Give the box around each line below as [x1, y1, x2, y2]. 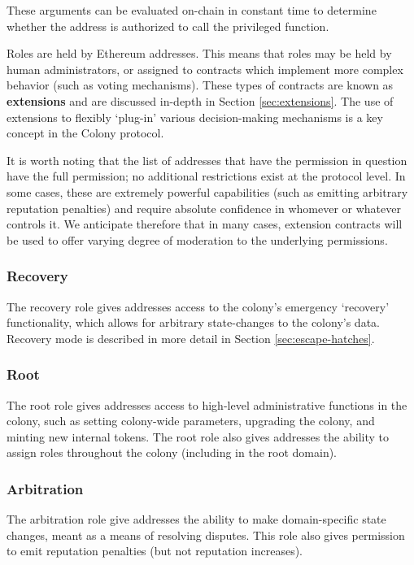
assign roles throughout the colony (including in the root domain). [7, 444, 338, 461]
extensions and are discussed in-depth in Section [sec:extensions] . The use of [7, 92, 394, 109]
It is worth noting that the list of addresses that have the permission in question [7, 151, 407, 168]
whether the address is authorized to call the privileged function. [7, 17, 329, 34]
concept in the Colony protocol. [7, 124, 164, 141]
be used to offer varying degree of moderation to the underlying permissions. [7, 231, 388, 248]
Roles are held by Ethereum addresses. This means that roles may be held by [7, 45, 392, 62]
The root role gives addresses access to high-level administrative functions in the [7, 396, 407, 413]
